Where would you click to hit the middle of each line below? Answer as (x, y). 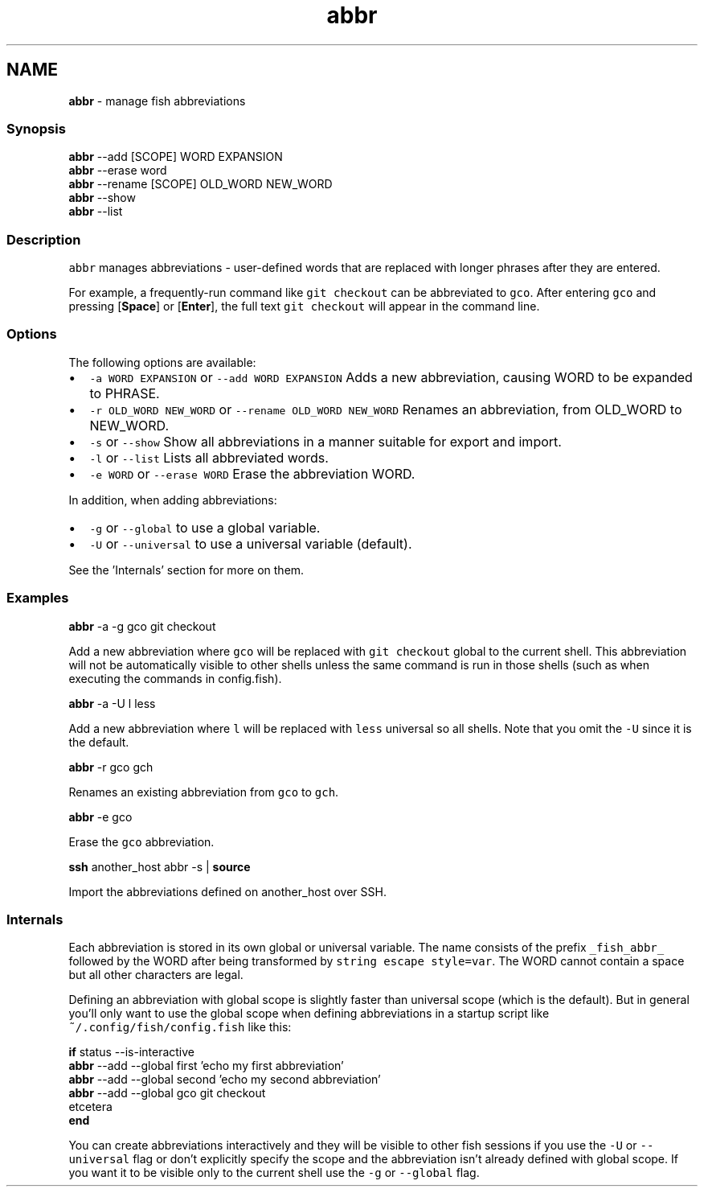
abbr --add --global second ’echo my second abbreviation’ (225, 1080)
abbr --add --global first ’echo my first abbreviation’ (206, 1066)
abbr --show (102, 198)
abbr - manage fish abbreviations (157, 101)
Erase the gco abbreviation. (141, 841)
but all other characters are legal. (156, 975)
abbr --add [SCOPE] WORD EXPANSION (176, 157)
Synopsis (36, 128)
